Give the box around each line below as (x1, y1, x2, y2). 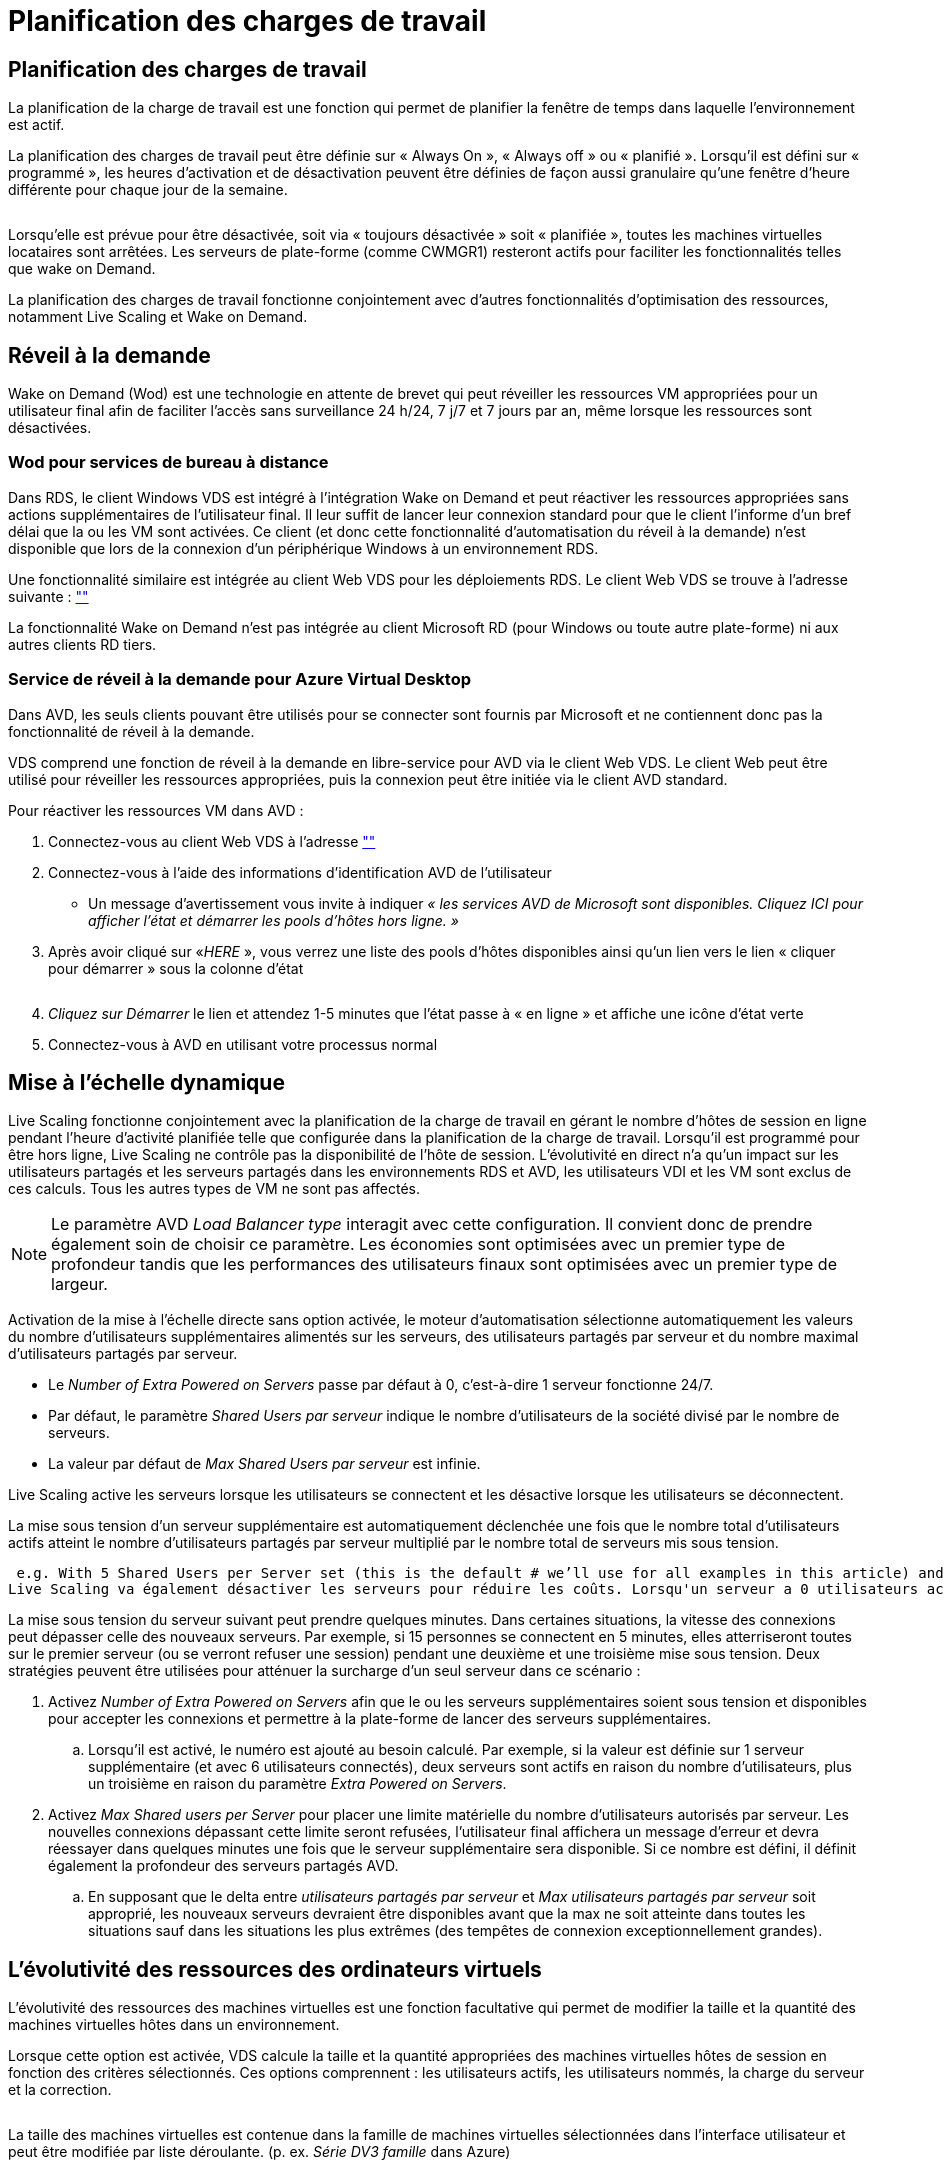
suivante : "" (8, 587, 89, 605)
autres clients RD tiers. (8, 635, 157, 653)
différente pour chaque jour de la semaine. (8, 181, 288, 199)
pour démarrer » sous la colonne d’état (48, 959, 304, 977)
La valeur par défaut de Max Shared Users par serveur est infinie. (48, 1455, 481, 1473)
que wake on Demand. (8, 260, 156, 278)
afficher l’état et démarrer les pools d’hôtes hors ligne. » (88, 911, 459, 929)
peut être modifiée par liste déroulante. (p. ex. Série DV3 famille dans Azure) (8, 2143, 511, 2161)
